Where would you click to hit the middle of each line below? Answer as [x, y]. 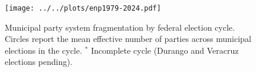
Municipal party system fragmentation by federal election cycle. [120, 27]
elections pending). [39, 62]
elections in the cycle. [44, 50]
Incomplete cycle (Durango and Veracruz [165, 50]
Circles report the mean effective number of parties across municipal [128, 39]
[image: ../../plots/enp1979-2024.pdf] [83, 8]
